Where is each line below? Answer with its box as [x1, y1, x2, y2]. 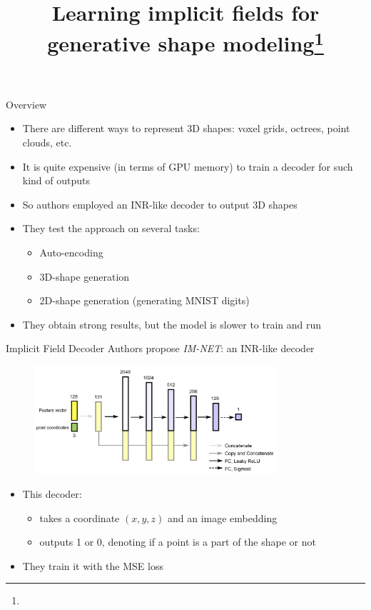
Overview [6, 96, 47, 111]
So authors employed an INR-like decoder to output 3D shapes [22, 196, 298, 211]
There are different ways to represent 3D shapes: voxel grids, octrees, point [22, 121, 350, 136]
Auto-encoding [39, 245, 103, 260]
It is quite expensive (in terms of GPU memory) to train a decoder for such [22, 159, 353, 174]
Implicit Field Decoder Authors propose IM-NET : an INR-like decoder [6, 341, 315, 356]
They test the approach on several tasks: [22, 221, 200, 236]
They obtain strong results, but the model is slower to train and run [22, 316, 322, 331]
